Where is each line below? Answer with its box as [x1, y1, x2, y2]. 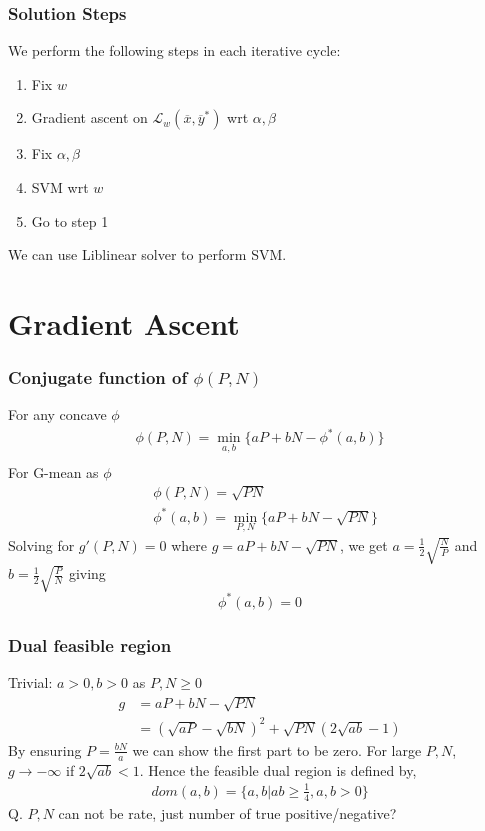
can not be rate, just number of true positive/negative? [58, 802, 397, 823]
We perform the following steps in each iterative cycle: [8, 40, 341, 61]
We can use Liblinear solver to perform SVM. [8, 244, 287, 265]
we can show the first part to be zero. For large [132, 739, 422, 760]
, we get [339, 534, 388, 555]
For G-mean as [8, 461, 99, 482]
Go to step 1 [31, 210, 109, 231]
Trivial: [8, 672, 53, 693]
